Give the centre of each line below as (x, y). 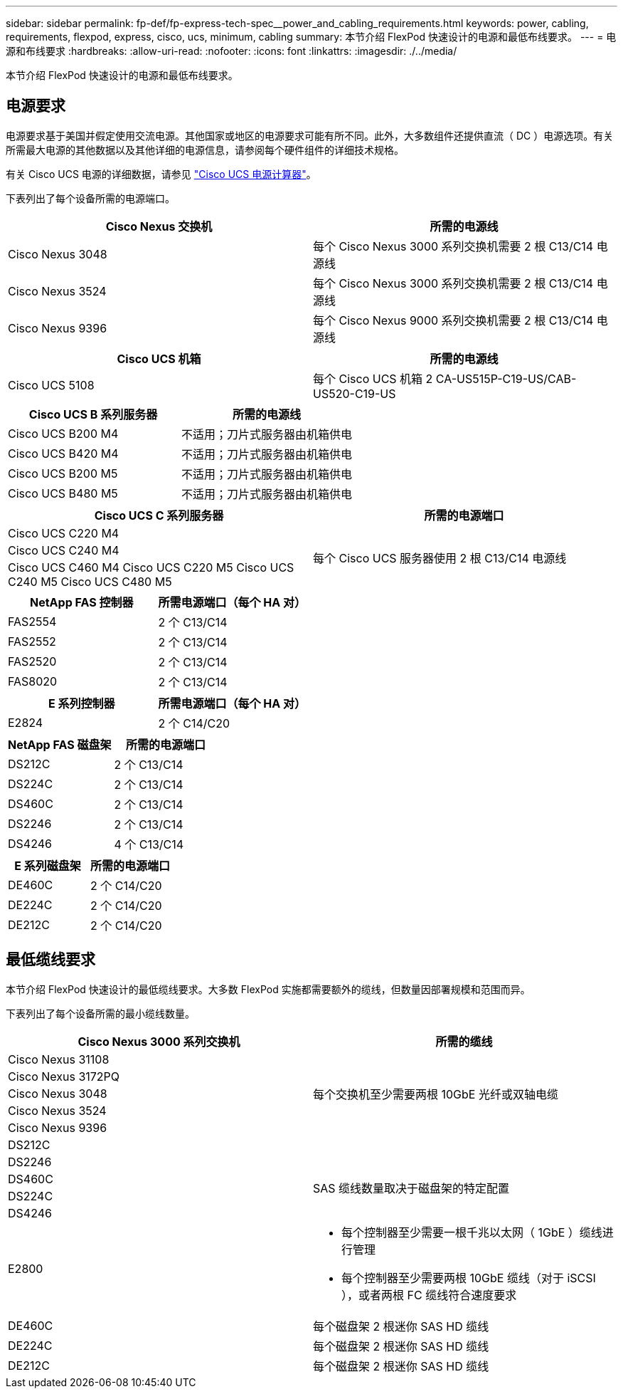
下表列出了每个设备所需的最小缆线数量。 (100, 1013)
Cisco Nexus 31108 (59, 1059)
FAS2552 (32, 641)
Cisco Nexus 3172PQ (64, 1076)
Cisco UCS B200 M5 (63, 473)
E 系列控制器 (81, 703)
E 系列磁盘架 (48, 865)
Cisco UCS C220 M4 (64, 533)
